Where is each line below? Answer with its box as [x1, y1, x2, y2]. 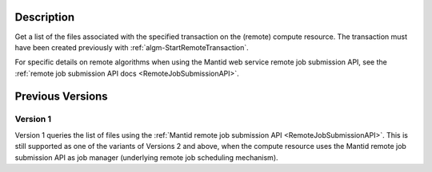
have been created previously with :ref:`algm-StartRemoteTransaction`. [14, 42, 250, 52]
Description [14, 10, 75, 24]
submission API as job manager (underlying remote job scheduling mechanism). [14, 152, 279, 162]
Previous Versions [14, 89, 108, 103]
